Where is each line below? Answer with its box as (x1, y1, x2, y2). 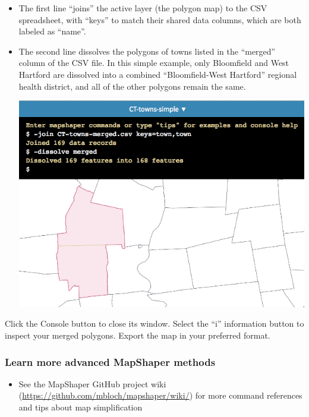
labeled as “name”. (18, 25, 86, 37)
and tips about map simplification (18, 401, 143, 413)
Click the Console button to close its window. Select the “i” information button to (5, 317, 304, 330)
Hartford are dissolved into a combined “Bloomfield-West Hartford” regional (18, 68, 297, 80)
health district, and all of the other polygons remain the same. (18, 80, 246, 92)
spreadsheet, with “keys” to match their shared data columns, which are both (18, 13, 301, 26)
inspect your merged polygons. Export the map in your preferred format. (5, 329, 270, 342)
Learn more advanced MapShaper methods (5, 354, 216, 369)
